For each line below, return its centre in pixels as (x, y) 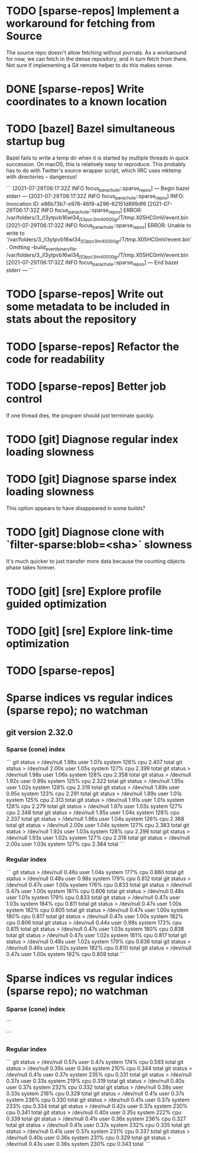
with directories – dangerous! (42, 177)
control (24, 399)
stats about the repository (72, 319)
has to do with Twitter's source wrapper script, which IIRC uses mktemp (94, 171)
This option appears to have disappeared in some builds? (76, 508)
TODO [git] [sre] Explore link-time (90, 631)
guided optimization (56, 604)
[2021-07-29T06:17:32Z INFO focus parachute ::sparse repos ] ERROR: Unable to (99, 226)
